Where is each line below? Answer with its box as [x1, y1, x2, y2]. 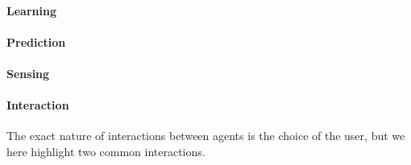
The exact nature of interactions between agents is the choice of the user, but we [6, 127, 405, 144]
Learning [6, 2, 56, 19]
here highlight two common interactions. [6, 142, 205, 159]
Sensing [6, 64, 50, 81]
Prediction [6, 33, 66, 50]
